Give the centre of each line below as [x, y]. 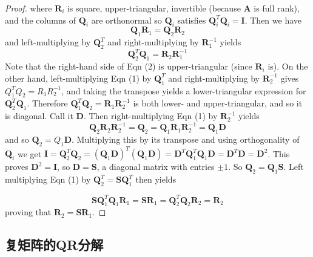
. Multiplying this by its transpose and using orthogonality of [186, 139]
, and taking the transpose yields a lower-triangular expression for [184, 90]
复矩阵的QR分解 [54, 245]
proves [17, 167]
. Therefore [47, 103]
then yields [156, 179]
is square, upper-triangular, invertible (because [154, 8]
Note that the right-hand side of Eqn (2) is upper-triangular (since [129, 66]
